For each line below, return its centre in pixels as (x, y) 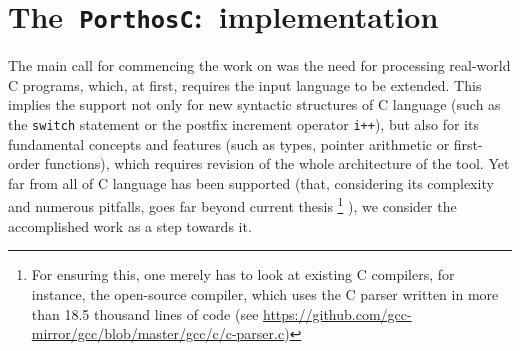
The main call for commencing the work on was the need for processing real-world (259, 65)
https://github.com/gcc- (337, 313)
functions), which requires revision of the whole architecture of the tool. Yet (277, 163)
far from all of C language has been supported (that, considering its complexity (251, 182)
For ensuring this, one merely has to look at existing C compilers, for (243, 274)
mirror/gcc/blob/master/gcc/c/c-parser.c (158, 333)
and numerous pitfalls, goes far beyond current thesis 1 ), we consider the (232, 205)
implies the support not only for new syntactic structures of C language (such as (254, 104)
